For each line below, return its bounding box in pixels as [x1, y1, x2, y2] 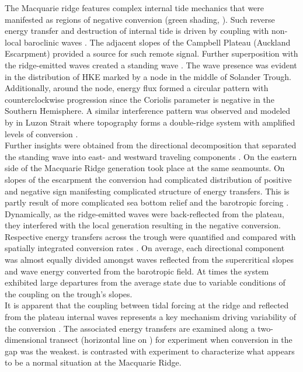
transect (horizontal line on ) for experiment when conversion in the [50, 333, 292, 346]
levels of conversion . [5, 127, 78, 140]
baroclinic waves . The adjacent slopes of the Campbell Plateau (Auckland [24, 36, 291, 48]
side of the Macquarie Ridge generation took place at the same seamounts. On [5, 162, 285, 174]
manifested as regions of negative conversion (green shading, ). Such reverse [5, 13, 275, 25]
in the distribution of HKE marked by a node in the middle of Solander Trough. [5, 70, 291, 82]
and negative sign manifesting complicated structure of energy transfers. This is [5, 185, 290, 197]
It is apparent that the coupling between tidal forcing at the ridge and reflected [5, 299, 289, 311]
